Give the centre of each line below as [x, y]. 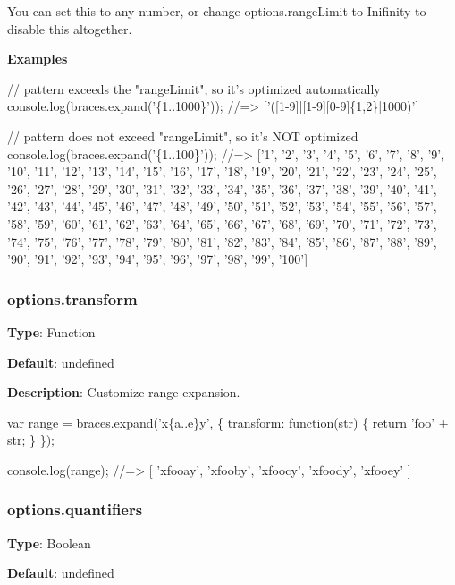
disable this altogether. [70, 28]
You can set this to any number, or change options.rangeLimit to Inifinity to [217, 11]
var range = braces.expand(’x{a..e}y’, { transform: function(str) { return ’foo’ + [228, 422]
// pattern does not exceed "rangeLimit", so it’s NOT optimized [183, 136]
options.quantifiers [75, 509]
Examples [38, 59]
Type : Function [51, 331]
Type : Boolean [49, 543]
